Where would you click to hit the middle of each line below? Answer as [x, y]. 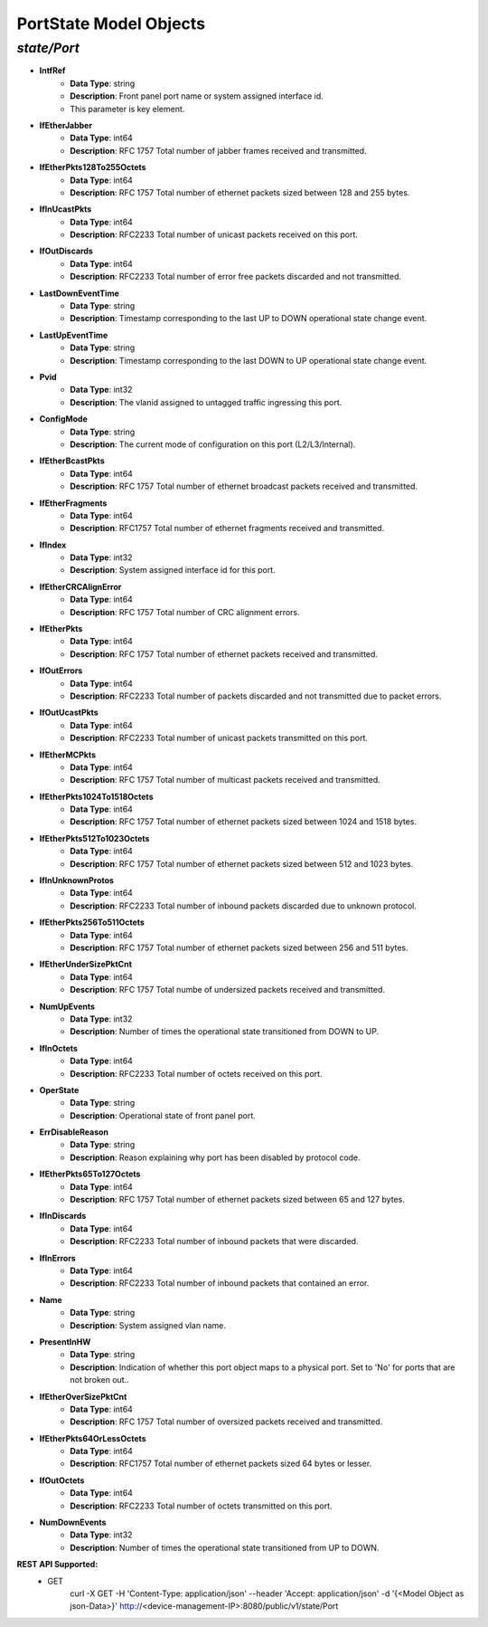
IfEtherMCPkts [68, 755]
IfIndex [53, 545]
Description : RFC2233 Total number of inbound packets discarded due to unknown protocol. [244, 906]
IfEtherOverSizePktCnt [83, 1396]
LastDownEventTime [79, 293]
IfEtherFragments [73, 503]
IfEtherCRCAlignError [80, 586]
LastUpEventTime [74, 335]
